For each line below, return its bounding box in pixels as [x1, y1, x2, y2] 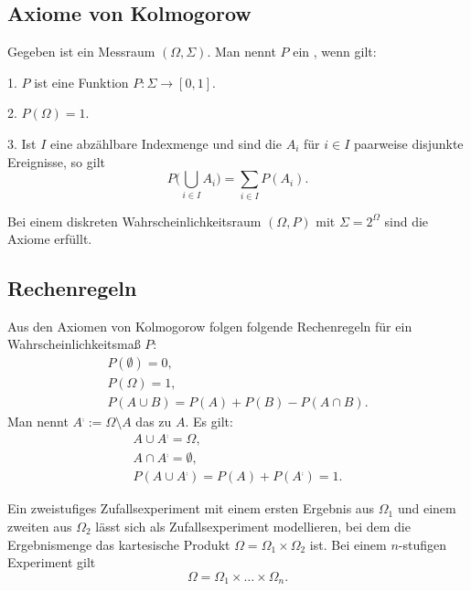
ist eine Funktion [34, 72, 129, 91]
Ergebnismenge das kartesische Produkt [7, 534, 230, 554]
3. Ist [7, 133, 37, 153]
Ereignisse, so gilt [7, 152, 106, 171]
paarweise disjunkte [353, 133, 464, 153]
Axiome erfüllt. [7, 229, 92, 248]
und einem [397, 499, 456, 518]
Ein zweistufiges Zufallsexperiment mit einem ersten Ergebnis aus [7, 499, 375, 518]
